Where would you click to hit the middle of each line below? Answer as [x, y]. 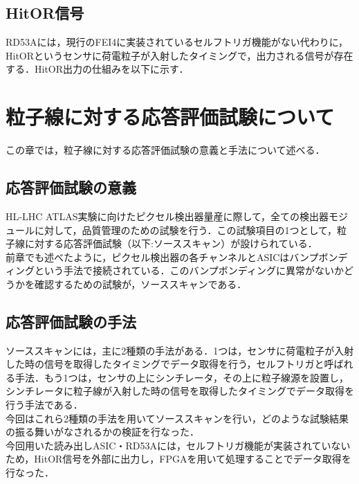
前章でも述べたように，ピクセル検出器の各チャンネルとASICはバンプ [162, 257]
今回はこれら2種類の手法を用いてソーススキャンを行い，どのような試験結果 [177, 418]
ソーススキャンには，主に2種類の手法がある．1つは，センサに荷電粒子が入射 [180, 350]
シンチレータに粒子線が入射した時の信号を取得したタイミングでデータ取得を [180, 391]
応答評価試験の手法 [71, 321]
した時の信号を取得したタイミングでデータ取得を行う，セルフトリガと [165, 364]
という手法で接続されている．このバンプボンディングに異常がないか [189, 270]
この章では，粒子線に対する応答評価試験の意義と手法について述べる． [165, 150]
